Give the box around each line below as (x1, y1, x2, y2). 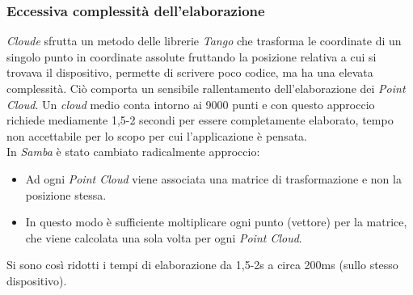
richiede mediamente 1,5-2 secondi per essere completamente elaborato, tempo (6, 112, 394, 129)
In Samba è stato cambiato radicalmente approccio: (6, 143, 260, 160)
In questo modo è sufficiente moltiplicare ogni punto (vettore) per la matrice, (25, 213, 407, 230)
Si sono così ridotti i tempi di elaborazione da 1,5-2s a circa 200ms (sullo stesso (6, 256, 398, 273)
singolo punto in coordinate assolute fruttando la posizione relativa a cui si (6, 48, 377, 65)
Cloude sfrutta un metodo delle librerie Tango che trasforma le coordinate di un (6, 32, 402, 49)
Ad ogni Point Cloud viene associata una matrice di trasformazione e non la (25, 170, 402, 187)
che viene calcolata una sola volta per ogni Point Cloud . (25, 229, 302, 246)
